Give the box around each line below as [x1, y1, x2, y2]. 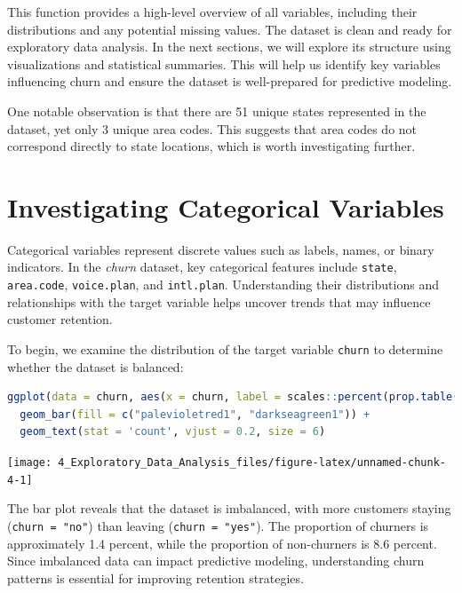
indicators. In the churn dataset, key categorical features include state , [7, 257, 397, 276]
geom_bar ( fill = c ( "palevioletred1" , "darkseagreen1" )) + [20, 407, 370, 421]
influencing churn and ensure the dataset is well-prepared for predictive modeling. [7, 72, 452, 91]
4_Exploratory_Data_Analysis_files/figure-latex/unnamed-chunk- [58, 456, 446, 469]
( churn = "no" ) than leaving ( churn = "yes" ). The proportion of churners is [7, 516, 429, 534]
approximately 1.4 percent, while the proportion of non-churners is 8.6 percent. [7, 534, 437, 552]
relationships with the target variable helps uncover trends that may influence [7, 292, 431, 311]
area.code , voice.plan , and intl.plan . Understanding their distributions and [7, 275, 439, 294]
